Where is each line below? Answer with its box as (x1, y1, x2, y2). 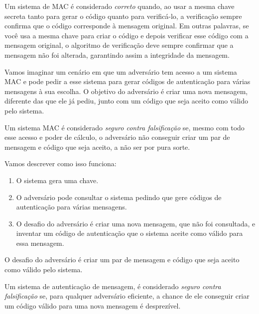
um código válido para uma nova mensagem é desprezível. (4, 300, 181, 311)
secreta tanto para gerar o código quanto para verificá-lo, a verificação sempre (4, 10, 242, 21)
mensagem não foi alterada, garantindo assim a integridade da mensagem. (4, 49, 230, 60)
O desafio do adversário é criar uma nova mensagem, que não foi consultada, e (16, 218, 256, 228)
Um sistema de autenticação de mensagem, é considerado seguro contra (4, 281, 221, 291)
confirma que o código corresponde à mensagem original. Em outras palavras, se (4, 20, 249, 31)
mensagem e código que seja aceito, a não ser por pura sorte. (4, 141, 190, 152)
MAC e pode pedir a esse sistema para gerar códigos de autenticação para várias (4, 76, 251, 87)
